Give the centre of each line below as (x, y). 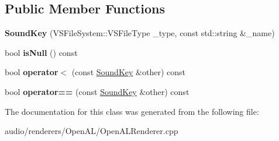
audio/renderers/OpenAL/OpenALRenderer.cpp (92, 131)
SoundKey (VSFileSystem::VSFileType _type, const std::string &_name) (140, 33)
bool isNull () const (41, 52)
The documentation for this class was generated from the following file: (132, 111)
